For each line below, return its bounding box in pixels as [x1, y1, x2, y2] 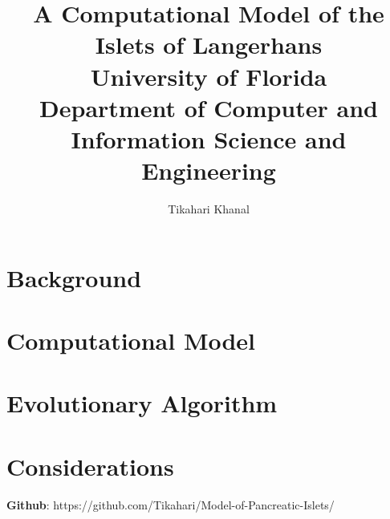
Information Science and [71, 122, 347, 155]
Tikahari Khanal [168, 201, 250, 217]
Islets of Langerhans [95, 28, 323, 61]
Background [6, 261, 142, 294]
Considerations [6, 449, 174, 482]
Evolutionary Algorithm [6, 387, 278, 420]
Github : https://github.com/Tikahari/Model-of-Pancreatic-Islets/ [6, 496, 335, 513]
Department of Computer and [39, 91, 378, 124]
